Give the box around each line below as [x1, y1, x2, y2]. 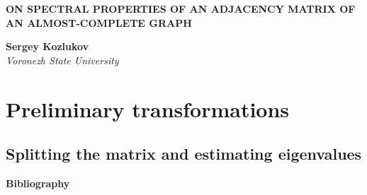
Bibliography [6, 175, 70, 190]
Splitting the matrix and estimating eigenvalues [6, 143, 362, 165]
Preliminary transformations [6, 94, 290, 123]
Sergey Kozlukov [6, 39, 89, 54]
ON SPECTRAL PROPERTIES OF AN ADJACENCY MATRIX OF [6, 1, 356, 16]
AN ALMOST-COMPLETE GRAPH [6, 15, 192, 30]
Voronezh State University [6, 52, 119, 67]
